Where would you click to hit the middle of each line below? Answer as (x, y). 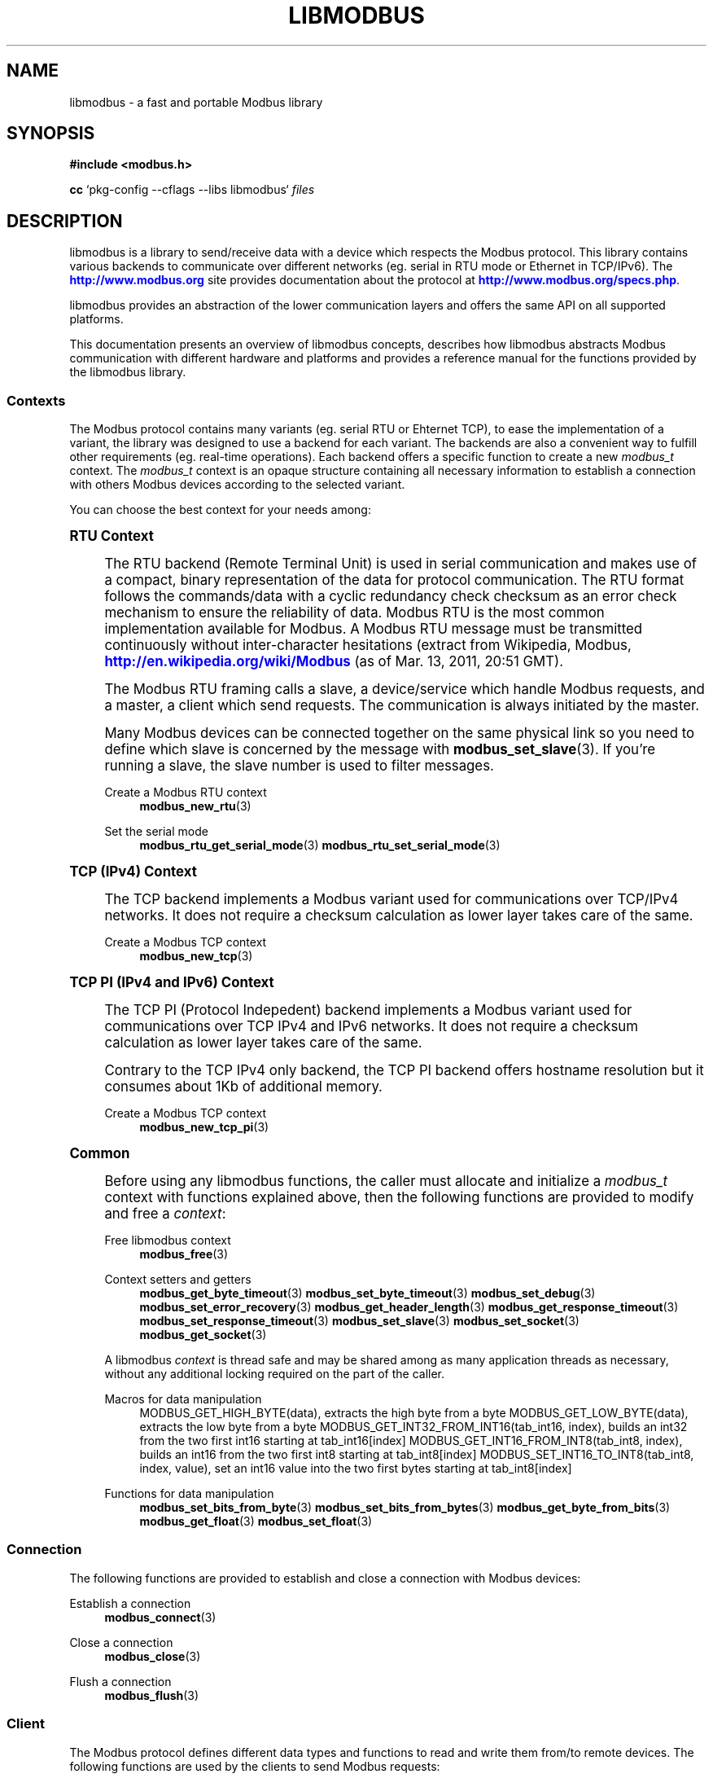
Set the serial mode (156, 832)
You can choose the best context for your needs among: (220, 510)
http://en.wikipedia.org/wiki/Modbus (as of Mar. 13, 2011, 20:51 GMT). (334, 662)
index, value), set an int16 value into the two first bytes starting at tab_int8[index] (356, 1469)
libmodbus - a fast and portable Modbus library (196, 102)
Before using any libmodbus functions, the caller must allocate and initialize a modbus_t (386, 1181)
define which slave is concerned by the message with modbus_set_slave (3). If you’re (380, 750)
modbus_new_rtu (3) (195, 806)
